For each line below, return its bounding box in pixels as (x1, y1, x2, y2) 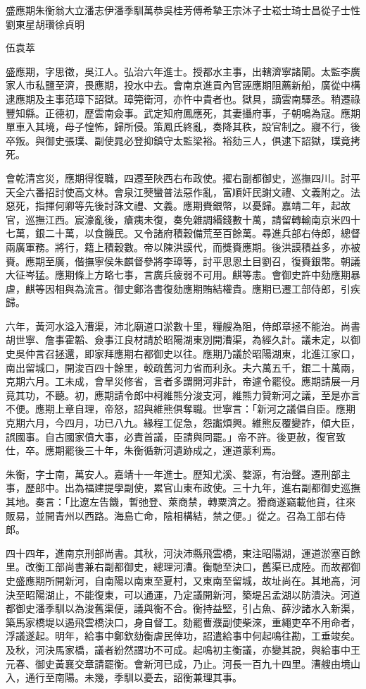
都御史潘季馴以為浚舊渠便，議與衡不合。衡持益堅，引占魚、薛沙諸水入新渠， (6, 601, 360, 616)
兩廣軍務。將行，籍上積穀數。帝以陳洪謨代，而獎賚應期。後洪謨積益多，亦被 (6, 239, 360, 254)
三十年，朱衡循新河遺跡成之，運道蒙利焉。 (84, 443, 282, 458)
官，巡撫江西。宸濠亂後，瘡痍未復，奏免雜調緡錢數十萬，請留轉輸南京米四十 (6, 212, 360, 226)
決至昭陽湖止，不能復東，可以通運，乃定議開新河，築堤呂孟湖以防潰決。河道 (6, 587, 360, 602)
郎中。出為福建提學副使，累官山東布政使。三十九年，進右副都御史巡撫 (34, 480, 360, 495)
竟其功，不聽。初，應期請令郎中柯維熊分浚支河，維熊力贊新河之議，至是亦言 (6, 387, 360, 402)
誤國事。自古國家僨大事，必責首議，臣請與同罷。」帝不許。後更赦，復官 (6, 429, 336, 444)
